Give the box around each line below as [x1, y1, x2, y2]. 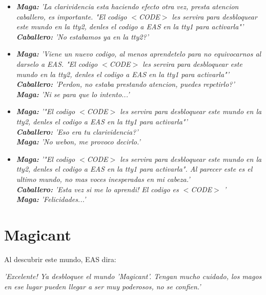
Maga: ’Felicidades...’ [16, 194, 86, 205]
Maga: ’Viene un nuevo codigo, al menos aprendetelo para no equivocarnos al [16, 48, 261, 59]
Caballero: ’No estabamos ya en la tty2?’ [16, 31, 149, 42]
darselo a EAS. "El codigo [16, 58, 98, 69]
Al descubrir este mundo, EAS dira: [4, 253, 116, 264]
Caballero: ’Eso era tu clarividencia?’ [16, 126, 138, 137]
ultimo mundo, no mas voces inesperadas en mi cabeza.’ [16, 173, 190, 184]
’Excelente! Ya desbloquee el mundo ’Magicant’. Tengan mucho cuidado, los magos [4, 271, 262, 282]
